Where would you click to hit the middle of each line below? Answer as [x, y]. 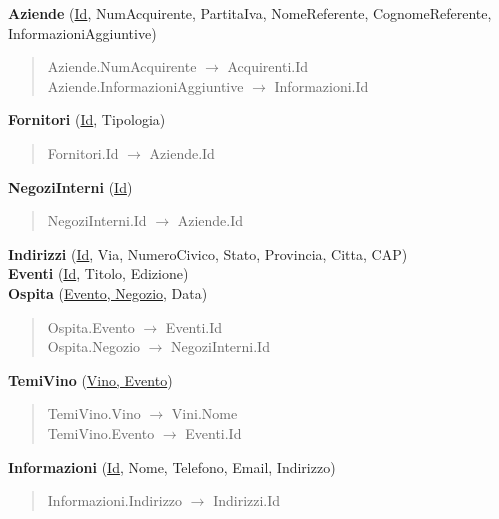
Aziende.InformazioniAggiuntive [145, 85]
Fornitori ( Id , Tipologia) [87, 119]
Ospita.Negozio [94, 346]
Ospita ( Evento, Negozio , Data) [108, 292]
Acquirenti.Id [268, 66]
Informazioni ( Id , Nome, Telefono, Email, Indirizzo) [172, 466]
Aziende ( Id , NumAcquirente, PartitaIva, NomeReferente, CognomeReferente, [250, 13]
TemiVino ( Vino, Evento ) [90, 379]
